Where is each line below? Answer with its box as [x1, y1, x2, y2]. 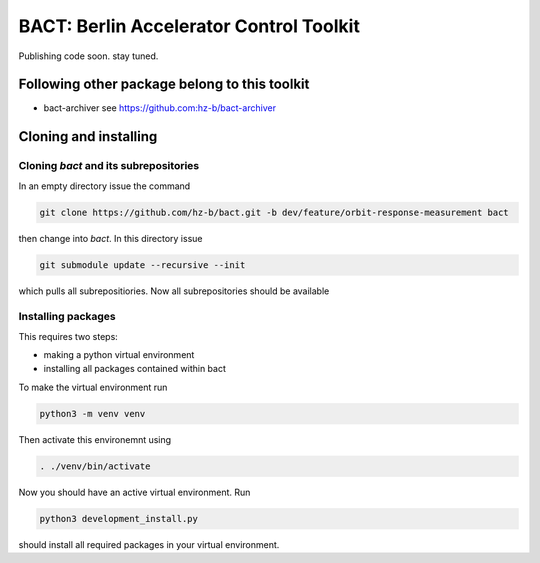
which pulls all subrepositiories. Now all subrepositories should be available [18, 285, 330, 297]
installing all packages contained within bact [43, 363, 227, 375]
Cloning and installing [18, 128, 158, 145]
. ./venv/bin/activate [39, 460, 151, 472]
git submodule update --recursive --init [39, 259, 246, 270]
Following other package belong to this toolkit [18, 76, 310, 93]
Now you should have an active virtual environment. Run [18, 486, 251, 498]
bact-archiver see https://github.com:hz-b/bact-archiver [43, 102, 277, 114]
